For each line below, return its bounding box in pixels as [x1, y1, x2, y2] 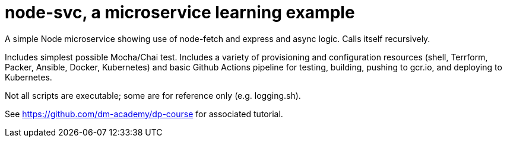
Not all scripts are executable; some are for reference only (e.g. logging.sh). [5, 90, 301, 101]
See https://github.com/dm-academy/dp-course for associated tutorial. [5, 108, 283, 119]
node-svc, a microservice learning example [5, 2, 355, 22]
